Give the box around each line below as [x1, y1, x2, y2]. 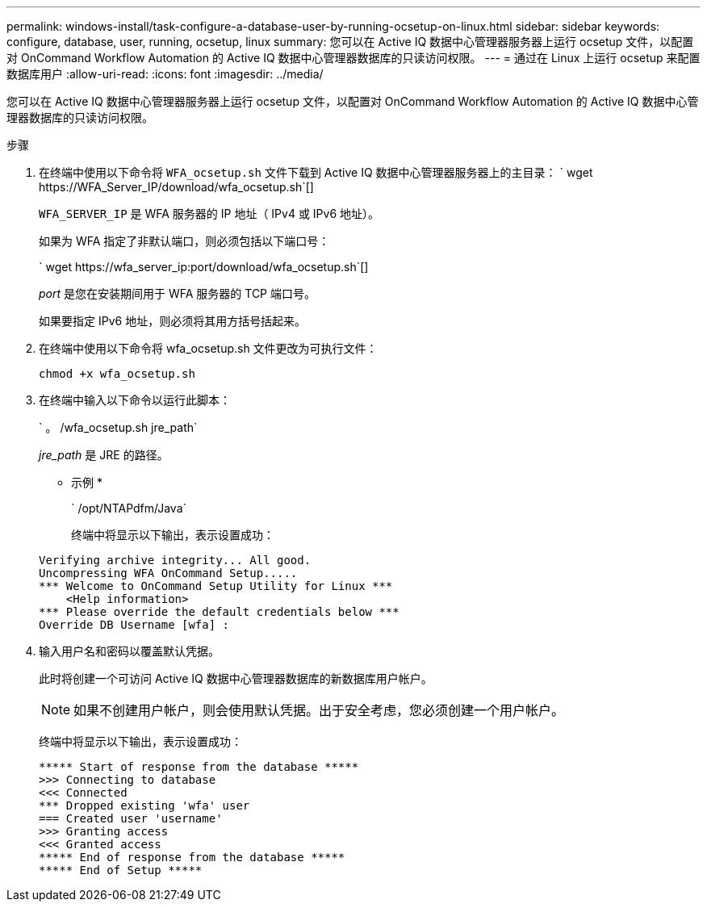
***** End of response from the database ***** [39, 851, 345, 864]
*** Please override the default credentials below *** [39, 605, 400, 618]
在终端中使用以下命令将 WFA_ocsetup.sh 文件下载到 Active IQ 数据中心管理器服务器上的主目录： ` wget [39, 165, 593, 179]
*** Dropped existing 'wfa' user [39, 799, 250, 812]
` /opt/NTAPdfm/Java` [71, 501, 187, 515]
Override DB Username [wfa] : [39, 618, 230, 631]
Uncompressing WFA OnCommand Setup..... [39, 567, 298, 580]
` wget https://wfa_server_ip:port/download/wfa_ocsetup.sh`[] [39, 260, 369, 274]
